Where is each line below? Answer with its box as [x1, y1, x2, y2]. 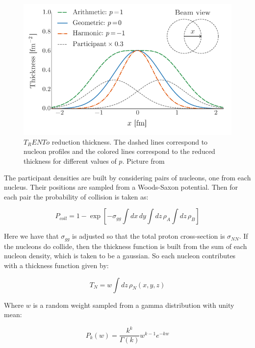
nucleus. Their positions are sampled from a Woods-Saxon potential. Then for [4, 182, 238, 192]
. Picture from [122, 156, 165, 166]
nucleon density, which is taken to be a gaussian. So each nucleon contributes [4, 250, 236, 261]
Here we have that [4, 231, 59, 241]
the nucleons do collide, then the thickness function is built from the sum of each [4, 241, 247, 251]
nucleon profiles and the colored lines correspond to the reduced [24, 146, 215, 156]
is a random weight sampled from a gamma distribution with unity [33, 299, 234, 310]
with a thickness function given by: [4, 260, 109, 271]
